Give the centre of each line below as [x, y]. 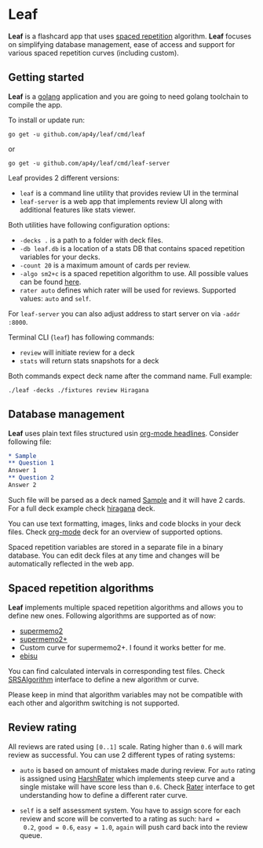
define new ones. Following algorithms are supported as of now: [112, 615]
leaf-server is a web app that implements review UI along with [121, 201]
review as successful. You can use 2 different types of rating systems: [122, 755]
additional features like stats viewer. [77, 209]
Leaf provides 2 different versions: [64, 177]
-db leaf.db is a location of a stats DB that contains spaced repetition [132, 248]
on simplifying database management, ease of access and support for [122, 44]
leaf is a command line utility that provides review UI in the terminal [129, 193]
